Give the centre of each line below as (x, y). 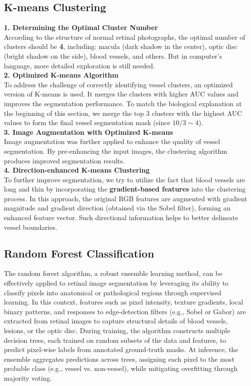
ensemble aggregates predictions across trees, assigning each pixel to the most (119, 359)
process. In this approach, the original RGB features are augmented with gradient (126, 198)
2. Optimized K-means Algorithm (61, 75)
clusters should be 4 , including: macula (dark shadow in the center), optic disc (121, 46)
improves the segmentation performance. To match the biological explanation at (123, 103)
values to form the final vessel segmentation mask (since (87, 122)
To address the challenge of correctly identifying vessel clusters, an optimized (118, 84)
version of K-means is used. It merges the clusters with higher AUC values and (121, 94)
